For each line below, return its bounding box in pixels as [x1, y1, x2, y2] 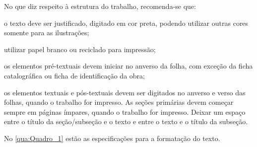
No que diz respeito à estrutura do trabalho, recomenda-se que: [4, 1, 196, 11]
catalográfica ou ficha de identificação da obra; [4, 70, 145, 80]
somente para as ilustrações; [4, 27, 89, 38]
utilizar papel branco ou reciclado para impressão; [4, 44, 156, 54]
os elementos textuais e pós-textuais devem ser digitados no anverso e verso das [4, 87, 246, 97]
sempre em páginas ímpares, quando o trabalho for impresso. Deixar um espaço [4, 106, 246, 117]
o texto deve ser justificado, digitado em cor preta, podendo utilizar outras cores [4, 17, 249, 28]
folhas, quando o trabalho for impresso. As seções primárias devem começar [4, 97, 234, 107]
